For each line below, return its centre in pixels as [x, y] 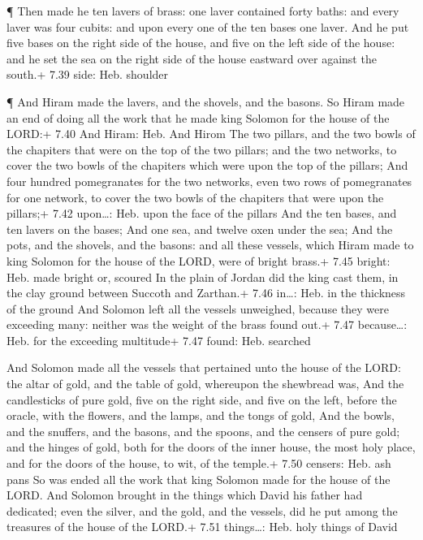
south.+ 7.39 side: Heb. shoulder [88, 74]
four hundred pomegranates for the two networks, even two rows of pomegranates [209, 181]
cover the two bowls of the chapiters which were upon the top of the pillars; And [207, 165]
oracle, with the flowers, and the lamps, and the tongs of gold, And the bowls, [201, 415]
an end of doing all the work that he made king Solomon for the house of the [198, 117]
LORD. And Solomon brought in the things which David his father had [185, 495]
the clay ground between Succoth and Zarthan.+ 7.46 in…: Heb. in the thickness [206, 293]
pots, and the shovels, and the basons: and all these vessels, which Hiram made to [210, 245]
